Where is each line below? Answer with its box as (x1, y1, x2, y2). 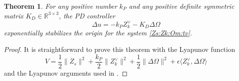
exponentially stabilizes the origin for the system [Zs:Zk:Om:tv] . (4, 28, 192, 38)
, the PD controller (59, 10, 115, 20)
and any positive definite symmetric (128, 1, 235, 11)
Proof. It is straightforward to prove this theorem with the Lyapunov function (4, 44, 235, 54)
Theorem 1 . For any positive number (4, 1, 117, 11)
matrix (4, 10, 23, 20)
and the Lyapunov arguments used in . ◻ (4, 67, 128, 78)
